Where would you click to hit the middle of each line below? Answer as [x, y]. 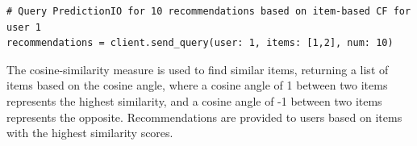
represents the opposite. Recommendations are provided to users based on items [204, 117]
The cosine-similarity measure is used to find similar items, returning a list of [198, 69]
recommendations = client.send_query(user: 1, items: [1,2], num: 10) [200, 43]
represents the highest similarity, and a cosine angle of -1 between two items [194, 100]
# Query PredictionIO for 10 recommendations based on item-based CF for [209, 11]
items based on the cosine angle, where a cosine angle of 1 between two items [197, 85]
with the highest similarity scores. [90, 133]
